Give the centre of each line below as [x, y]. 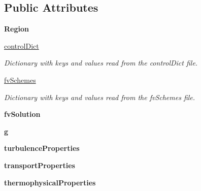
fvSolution [22, 114]
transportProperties [40, 165]
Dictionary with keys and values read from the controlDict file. [101, 63]
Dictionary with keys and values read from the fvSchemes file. [100, 97]
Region [16, 29]
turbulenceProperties [42, 148]
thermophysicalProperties [50, 182]
